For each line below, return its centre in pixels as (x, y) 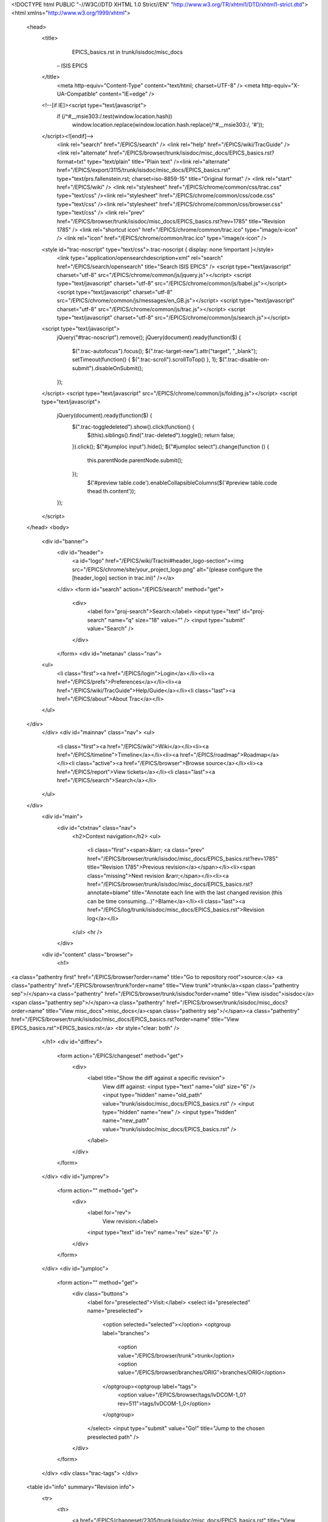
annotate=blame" (109, 893)
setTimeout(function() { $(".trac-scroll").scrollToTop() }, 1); (145, 360)
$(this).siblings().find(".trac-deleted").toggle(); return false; (161, 435)
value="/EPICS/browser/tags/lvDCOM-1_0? (192, 1395)
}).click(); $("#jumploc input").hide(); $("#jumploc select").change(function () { (171, 446)
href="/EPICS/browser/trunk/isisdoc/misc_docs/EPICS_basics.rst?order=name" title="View (125, 1019)
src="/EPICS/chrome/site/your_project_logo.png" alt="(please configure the (167, 569)
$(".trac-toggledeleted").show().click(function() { (133, 427)
